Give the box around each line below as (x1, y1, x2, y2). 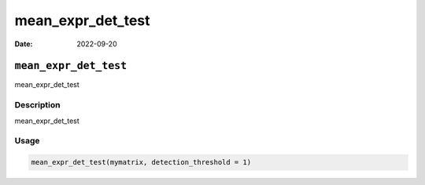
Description (14, 100, 61, 111)
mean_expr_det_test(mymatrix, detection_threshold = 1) (31, 158, 252, 167)
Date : (14, 39, 33, 49)
